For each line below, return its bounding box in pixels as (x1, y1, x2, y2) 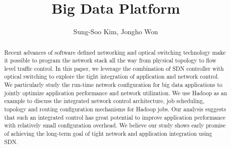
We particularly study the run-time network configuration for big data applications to (4, 81, 223, 89)
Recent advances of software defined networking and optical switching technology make (4, 48, 226, 56)
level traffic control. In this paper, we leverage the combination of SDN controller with (4, 64, 224, 72)
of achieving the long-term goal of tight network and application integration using (4, 129, 212, 138)
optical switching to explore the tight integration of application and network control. (4, 72, 219, 81)
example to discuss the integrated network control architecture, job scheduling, (4, 97, 205, 105)
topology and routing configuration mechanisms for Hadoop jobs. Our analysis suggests (4, 105, 226, 113)
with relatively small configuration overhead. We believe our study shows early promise (4, 121, 226, 129)
